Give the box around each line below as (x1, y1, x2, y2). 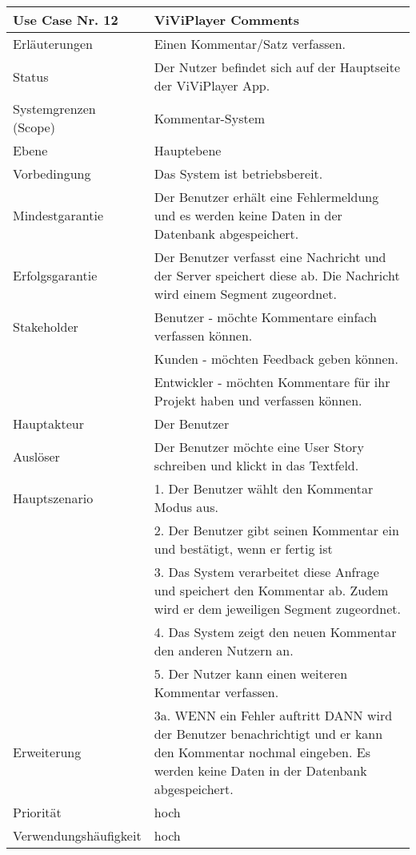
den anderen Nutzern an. (154, 641, 294, 659)
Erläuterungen (13, 34, 93, 53)
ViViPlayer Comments (154, 10, 300, 29)
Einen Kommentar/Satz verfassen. (154, 34, 346, 53)
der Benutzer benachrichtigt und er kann (154, 724, 383, 743)
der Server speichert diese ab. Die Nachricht (154, 266, 400, 284)
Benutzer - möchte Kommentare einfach (154, 308, 377, 326)
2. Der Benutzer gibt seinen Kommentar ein (154, 521, 399, 539)
